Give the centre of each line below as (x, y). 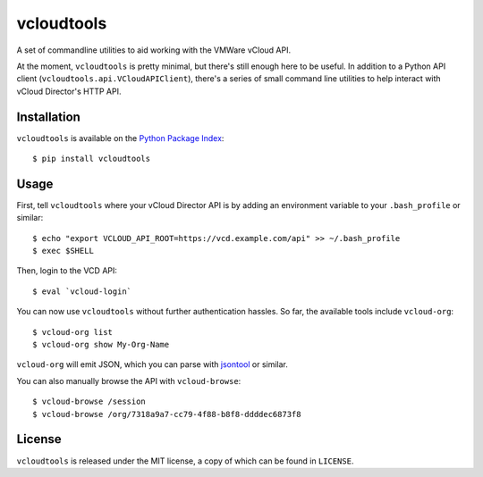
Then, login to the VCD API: (67, 271)
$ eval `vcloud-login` (82, 291)
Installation (48, 117)
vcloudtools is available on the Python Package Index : (120, 138)
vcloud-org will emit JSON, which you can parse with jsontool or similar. (152, 364)
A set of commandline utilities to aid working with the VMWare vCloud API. (153, 50)
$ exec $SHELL (63, 251)
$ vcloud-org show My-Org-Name (101, 345)
